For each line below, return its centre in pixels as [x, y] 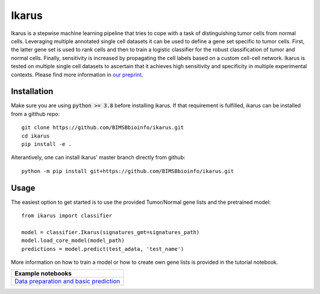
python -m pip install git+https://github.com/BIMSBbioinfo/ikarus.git [128, 171]
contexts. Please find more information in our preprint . [77, 75]
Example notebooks [43, 274]
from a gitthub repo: [36, 114]
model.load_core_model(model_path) [73, 241]
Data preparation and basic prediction [68, 282]
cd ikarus [36, 136]
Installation [32, 92]
